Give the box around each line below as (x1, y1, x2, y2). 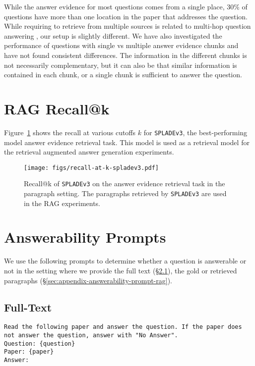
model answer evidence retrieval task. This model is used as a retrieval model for (4, 137, 250, 147)
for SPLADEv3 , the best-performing (143, 127, 248, 137)
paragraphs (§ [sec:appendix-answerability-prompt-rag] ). (4, 275, 172, 285)
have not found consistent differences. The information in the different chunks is (4, 50, 247, 60)
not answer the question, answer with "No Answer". (4, 332, 178, 339)
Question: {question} (4, 340, 75, 347)
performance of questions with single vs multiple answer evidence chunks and (4, 40, 239, 51)
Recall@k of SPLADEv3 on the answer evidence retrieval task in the (24, 178, 225, 189)
